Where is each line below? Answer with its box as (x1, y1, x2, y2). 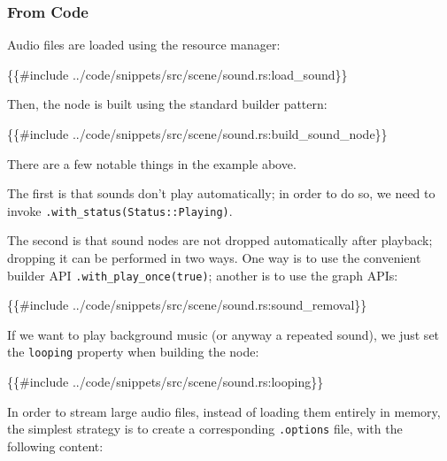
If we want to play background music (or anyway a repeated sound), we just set (7, 325, 440, 343)
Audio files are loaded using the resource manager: (7, 35, 281, 54)
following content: (7, 436, 104, 455)
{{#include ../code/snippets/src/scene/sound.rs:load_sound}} (7, 65, 348, 83)
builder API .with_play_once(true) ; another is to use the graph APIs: (7, 265, 398, 284)
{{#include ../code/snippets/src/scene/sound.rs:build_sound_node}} (7, 125, 388, 142)
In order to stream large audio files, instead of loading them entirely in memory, (7, 402, 441, 420)
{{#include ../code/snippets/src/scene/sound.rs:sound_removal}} (7, 296, 367, 314)
